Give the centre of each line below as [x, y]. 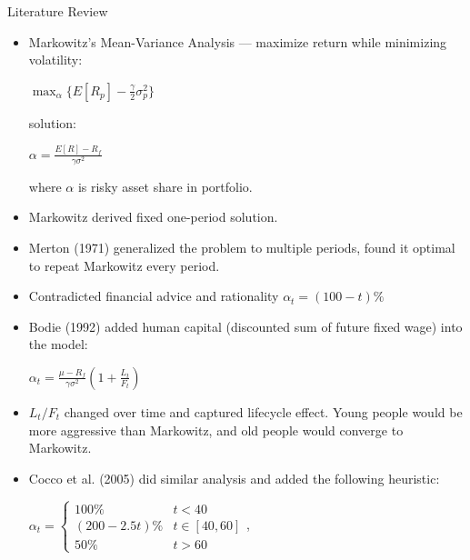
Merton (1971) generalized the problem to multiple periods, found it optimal [242, 248]
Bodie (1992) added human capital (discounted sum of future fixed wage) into [245, 326]
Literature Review [58, 11]
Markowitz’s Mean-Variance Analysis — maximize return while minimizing [238, 41]
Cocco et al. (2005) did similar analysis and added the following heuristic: [234, 478]
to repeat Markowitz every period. [124, 265]
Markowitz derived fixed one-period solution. [153, 217]
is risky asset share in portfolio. [165, 186]
